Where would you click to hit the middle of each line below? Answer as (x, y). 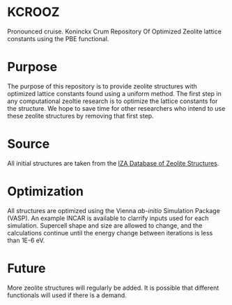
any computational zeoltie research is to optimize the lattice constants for (113, 101)
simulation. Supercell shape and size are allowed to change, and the (105, 225)
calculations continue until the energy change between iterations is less (110, 233)
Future (27, 268)
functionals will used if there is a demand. (67, 295)
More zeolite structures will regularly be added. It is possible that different (113, 288)
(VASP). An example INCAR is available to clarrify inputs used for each (108, 218)
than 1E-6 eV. (26, 240)
